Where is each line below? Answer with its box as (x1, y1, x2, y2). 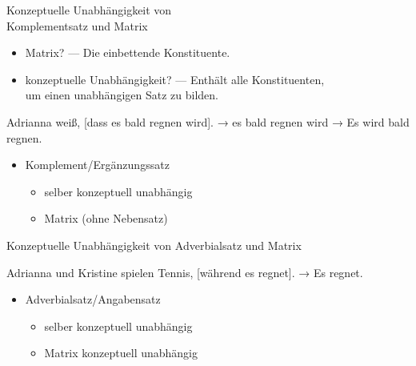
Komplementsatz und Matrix (6, 17, 148, 34)
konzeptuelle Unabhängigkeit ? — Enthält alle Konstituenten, (25, 70, 325, 87)
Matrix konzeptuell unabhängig (44, 344, 198, 361)
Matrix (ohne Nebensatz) (44, 210, 168, 227)
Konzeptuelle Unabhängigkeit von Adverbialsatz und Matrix (6, 236, 302, 253)
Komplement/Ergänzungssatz (25, 156, 170, 173)
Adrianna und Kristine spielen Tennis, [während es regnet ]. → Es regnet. (6, 263, 363, 280)
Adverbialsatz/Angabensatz (25, 291, 161, 308)
